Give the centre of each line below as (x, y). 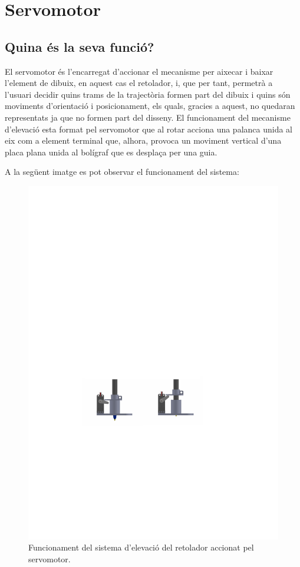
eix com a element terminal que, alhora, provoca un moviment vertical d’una (143, 140)
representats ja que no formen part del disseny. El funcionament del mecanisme (148, 117)
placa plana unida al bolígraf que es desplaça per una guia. (111, 152)
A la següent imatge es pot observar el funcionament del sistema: (122, 172)
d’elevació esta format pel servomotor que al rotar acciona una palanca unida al (149, 129)
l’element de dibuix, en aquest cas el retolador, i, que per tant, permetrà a (139, 83)
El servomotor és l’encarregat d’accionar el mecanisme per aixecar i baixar (139, 71)
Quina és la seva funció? (80, 46)
